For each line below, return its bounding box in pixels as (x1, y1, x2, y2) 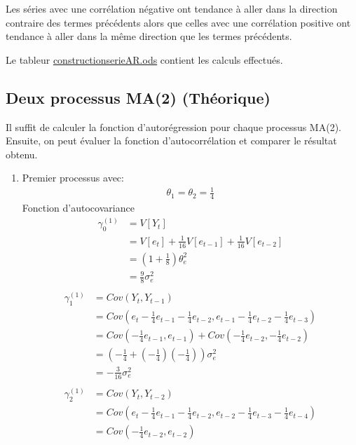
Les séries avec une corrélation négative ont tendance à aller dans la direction (6, 1, 338, 15)
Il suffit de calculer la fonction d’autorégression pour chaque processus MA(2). (6, 119, 341, 134)
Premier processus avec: (22, 170, 124, 185)
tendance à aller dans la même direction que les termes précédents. (6, 29, 292, 43)
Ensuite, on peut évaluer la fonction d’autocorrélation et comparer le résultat (6, 133, 337, 148)
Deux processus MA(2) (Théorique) (6, 86, 271, 108)
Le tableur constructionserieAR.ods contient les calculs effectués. (6, 52, 283, 67)
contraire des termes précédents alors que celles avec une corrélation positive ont (6, 15, 351, 29)
